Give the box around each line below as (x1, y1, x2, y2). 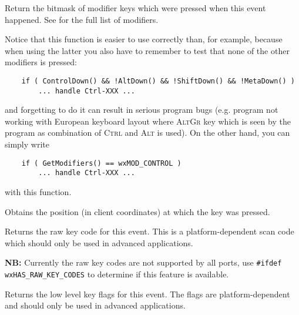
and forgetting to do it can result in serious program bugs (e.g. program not (5, 103, 278, 116)
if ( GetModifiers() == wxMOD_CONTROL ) (21, 159, 182, 167)
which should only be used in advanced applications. (5, 236, 193, 249)
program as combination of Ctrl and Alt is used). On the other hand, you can (5, 126, 290, 139)
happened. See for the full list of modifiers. (5, 13, 159, 25)
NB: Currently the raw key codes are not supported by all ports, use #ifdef (5, 256, 282, 269)
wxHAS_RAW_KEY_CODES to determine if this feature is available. (5, 268, 229, 280)
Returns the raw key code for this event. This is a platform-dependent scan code (5, 225, 294, 237)
